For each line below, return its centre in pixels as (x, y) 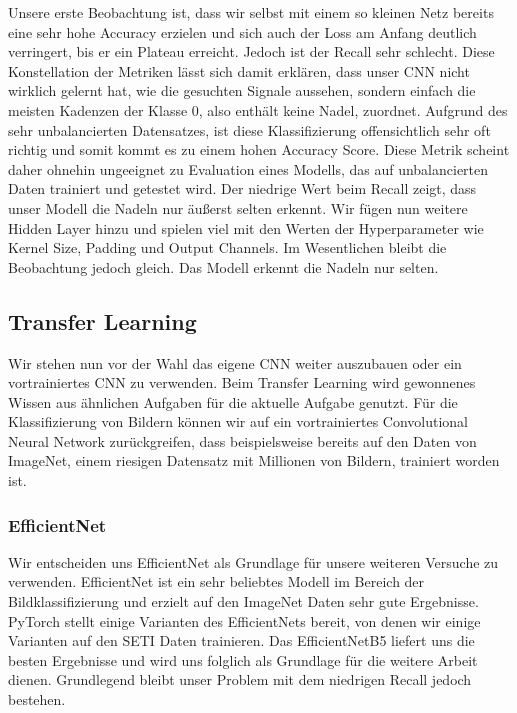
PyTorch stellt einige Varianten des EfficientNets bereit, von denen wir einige (244, 620)
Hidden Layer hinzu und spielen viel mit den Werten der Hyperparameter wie (246, 227)
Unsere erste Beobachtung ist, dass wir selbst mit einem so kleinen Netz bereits (251, 12)
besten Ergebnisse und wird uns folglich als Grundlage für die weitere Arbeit (243, 659)
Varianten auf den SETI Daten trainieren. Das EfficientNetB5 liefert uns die (241, 640)
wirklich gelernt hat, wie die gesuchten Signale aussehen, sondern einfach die (242, 90)
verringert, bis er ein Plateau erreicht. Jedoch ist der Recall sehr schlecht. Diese (251, 51)
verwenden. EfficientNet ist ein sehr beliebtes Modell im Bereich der (216, 581)
